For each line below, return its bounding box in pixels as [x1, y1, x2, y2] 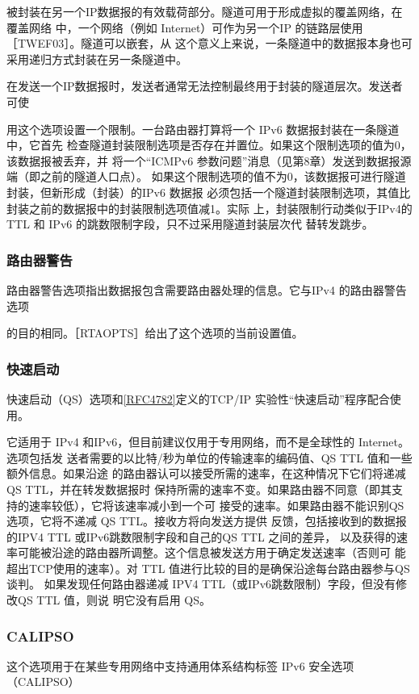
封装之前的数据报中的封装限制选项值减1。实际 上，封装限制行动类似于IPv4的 [6, 199, 413, 216]
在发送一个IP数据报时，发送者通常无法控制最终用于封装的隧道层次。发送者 [6, 77, 403, 94]
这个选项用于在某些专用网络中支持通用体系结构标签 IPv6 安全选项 [6, 657, 354, 674]
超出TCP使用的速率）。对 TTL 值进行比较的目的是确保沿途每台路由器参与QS [6, 559, 410, 576]
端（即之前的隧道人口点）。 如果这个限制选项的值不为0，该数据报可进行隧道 [6, 168, 406, 185]
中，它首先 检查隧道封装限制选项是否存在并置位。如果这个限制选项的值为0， [6, 136, 412, 153]
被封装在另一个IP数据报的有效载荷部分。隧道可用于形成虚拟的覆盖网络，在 [6, 3, 403, 19]
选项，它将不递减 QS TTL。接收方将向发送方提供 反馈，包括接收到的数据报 [6, 512, 407, 529]
